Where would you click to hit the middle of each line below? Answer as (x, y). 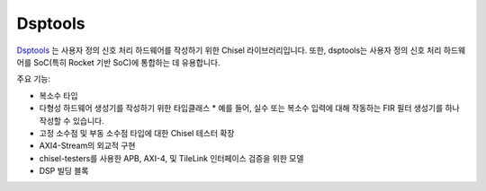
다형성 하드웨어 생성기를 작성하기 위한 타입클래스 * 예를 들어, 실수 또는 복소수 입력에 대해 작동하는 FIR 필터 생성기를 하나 (249, 109)
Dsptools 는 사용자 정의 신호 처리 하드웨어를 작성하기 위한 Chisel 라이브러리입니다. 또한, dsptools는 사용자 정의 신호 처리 (229, 50)
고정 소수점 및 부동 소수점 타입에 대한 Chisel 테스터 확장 (137, 133)
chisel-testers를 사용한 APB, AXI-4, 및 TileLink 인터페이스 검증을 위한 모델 (171, 158)
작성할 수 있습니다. (72, 120)
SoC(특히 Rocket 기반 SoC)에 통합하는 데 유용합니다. (126, 62)
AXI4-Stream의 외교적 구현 (87, 146)
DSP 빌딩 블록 (64, 171)
